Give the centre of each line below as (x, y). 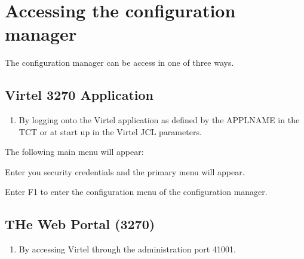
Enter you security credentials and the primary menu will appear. (125, 171)
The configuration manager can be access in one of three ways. (119, 63)
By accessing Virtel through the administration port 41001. (127, 249)
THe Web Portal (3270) (80, 224)
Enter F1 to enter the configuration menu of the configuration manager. (136, 192)
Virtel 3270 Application (79, 95)
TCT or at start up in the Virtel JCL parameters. (110, 131)
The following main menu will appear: (74, 152)
